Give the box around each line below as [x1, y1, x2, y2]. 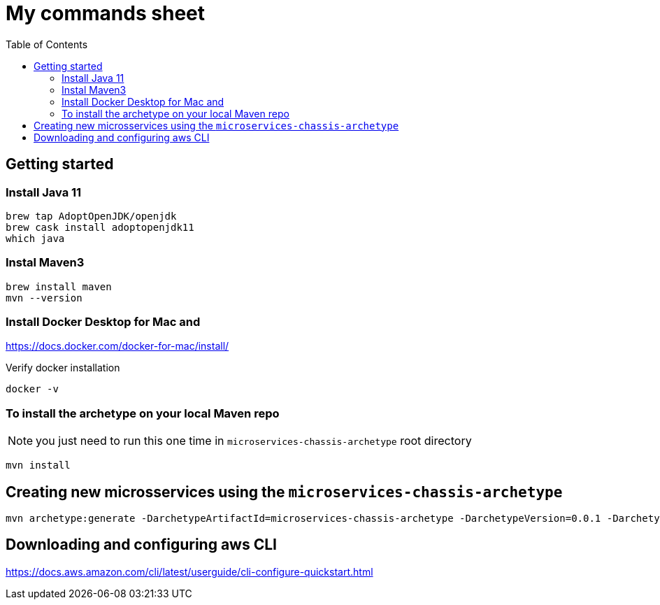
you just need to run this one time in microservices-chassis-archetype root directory [36, 434, 472, 448]
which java [6, 232, 65, 244]
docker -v [6, 383, 59, 395]
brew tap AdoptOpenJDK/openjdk [6, 210, 177, 222]
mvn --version [6, 292, 82, 304]
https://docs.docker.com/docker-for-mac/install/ [6, 340, 229, 353]
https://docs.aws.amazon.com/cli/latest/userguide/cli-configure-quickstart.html [6, 565, 373, 578]
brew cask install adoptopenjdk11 [6, 221, 194, 233]
